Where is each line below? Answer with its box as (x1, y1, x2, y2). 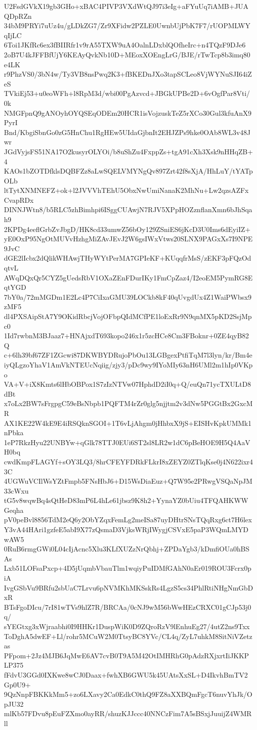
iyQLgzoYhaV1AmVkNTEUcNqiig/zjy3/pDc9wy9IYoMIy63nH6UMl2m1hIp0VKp (4, 359, 253, 369)
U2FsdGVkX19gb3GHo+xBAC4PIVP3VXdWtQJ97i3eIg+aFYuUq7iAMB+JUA (4, 1, 249, 11)
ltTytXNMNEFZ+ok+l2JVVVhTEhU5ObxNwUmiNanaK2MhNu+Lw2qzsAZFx (4, 185, 249, 195)
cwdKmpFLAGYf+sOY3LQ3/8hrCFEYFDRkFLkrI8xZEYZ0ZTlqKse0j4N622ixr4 (4, 456, 253, 466)
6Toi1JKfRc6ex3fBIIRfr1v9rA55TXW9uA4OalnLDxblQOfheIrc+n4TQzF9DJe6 (4, 40, 246, 50)
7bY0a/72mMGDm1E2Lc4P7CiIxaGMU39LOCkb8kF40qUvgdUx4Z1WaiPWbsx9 (4, 291, 252, 302)
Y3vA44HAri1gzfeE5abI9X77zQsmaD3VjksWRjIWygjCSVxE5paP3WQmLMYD (4, 524, 249, 535)
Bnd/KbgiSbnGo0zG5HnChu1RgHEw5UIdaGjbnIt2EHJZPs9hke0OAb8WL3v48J (4, 127, 251, 137)
